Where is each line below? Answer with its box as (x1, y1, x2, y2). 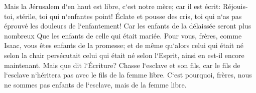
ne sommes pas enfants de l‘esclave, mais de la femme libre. (4, 79, 187, 89)
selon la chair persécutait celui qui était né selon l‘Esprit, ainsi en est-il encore (4, 49, 244, 60)
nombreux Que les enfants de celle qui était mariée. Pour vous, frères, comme (4, 30, 242, 40)
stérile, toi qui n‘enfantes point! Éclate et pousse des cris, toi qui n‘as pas (16, 10, 242, 21)
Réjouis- (222, 1, 248, 11)
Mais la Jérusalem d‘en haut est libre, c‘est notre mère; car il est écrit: (4, 1, 221, 11)
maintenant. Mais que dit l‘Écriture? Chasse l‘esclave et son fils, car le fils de (4, 59, 240, 70)
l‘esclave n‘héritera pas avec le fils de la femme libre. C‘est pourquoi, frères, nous (4, 69, 252, 80)
